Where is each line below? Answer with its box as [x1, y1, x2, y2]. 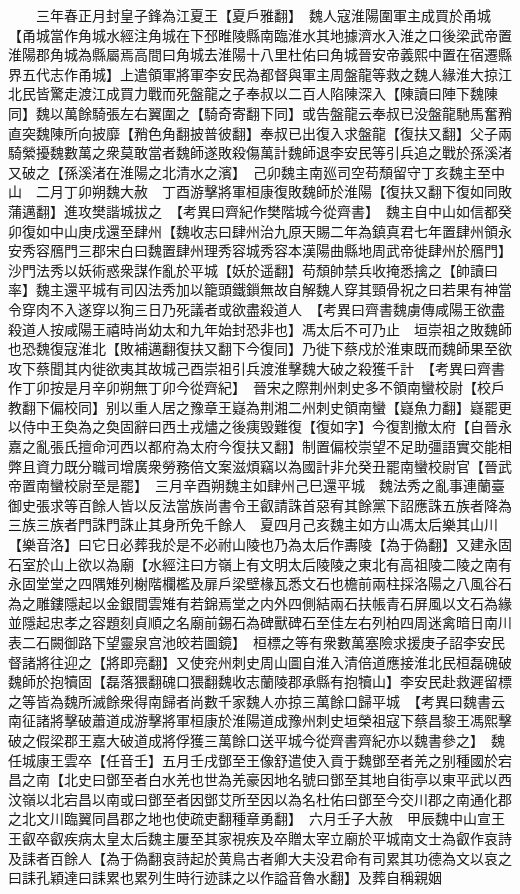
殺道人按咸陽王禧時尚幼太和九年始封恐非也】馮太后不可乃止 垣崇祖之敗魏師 [8, 318, 512, 339]
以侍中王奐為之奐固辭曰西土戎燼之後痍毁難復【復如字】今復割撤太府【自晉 [8, 416, 498, 437]
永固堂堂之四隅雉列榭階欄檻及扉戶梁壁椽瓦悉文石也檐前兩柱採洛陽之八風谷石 [8, 573, 512, 594]
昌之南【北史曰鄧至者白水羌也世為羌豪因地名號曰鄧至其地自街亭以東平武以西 [8, 769, 512, 790]
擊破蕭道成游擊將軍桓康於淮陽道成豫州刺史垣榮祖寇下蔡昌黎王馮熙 [63, 710, 498, 731]
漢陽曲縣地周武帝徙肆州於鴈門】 [301, 240, 512, 261]
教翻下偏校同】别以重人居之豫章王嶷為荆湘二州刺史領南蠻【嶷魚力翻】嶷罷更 [8, 396, 512, 417]
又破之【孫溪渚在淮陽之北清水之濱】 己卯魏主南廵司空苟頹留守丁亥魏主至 [8, 161, 491, 182]
